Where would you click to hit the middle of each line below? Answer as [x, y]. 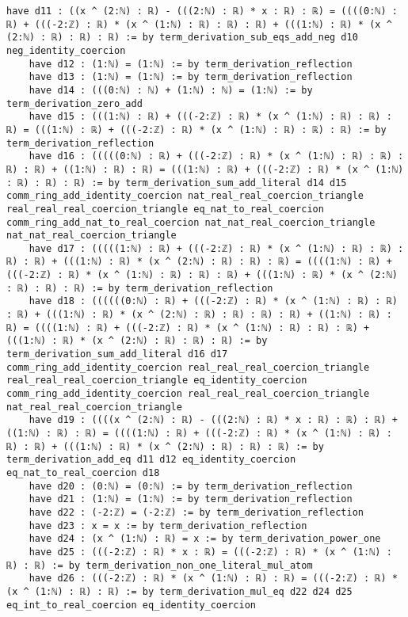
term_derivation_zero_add [74, 103]
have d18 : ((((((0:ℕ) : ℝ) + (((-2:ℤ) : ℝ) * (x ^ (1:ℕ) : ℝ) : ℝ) [213, 301]
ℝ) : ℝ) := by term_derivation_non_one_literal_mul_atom [160, 565]
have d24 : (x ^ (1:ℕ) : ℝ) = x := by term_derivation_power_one [205, 539]
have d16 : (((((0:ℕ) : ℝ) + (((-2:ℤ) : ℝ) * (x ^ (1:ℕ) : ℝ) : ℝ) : [216, 156]
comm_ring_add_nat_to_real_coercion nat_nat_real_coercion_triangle [191, 222]
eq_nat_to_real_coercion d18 [83, 472]
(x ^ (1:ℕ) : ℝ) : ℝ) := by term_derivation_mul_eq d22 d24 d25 [179, 591]
